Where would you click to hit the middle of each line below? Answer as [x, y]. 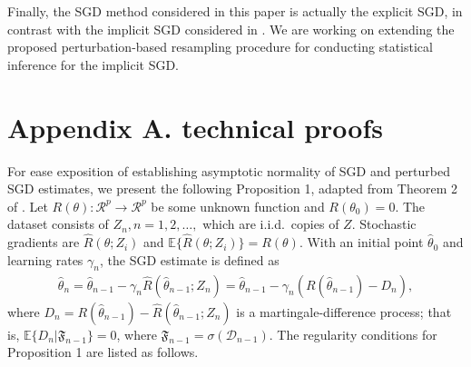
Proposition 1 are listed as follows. [103, 352]
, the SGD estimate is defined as [189, 259]
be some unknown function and [238, 206]
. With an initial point [361, 242]
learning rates [45, 259]
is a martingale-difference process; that [344, 311]
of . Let [28, 206]
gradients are [44, 242]
